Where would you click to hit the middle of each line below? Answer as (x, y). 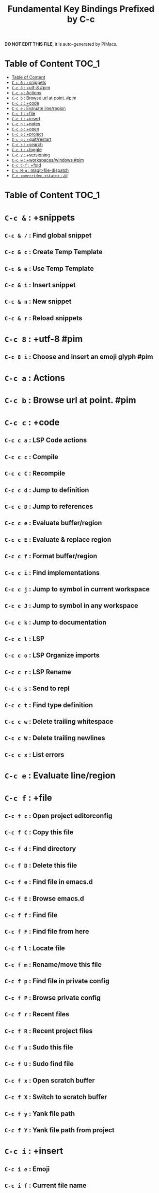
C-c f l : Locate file (35, 948)
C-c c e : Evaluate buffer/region (53, 523)
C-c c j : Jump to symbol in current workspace (77, 589)
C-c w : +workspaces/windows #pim (48, 160)
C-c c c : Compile (32, 457)
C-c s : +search (27, 145)
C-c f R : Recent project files (49, 1031)
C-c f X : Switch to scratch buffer (56, 1097)
